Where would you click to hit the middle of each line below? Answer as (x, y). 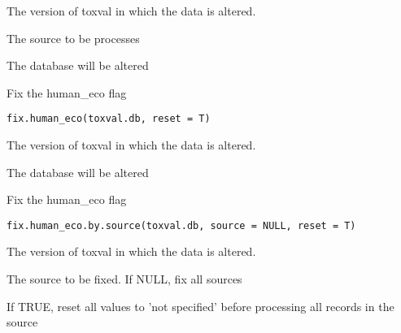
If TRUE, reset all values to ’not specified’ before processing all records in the (200, 306)
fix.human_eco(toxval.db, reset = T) (109, 119)
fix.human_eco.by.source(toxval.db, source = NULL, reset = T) (181, 225)
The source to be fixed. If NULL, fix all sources (124, 279)
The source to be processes (73, 38)
